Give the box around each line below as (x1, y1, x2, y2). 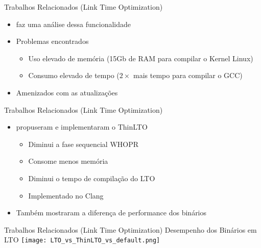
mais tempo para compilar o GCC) (133, 70, 243, 81)
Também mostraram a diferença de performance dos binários (16, 207, 207, 218)
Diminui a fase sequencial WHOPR (28, 138, 138, 149)
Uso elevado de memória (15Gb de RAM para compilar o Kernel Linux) (28, 53, 253, 63)
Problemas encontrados (16, 36, 89, 46)
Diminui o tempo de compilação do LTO (28, 172, 155, 183)
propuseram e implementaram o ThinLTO (16, 121, 148, 132)
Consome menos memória (28, 156, 108, 166)
